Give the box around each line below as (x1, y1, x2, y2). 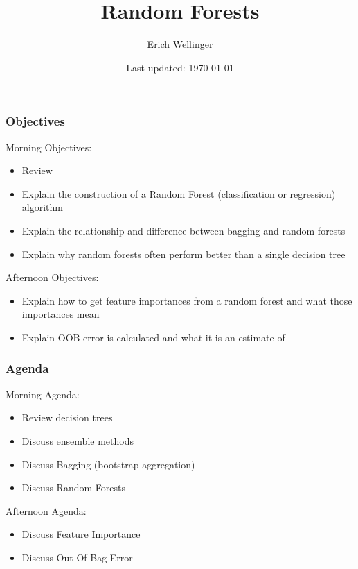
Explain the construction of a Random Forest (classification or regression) (21, 186, 336, 201)
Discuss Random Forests (21, 480, 125, 495)
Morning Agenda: (6, 387, 80, 401)
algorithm (21, 200, 63, 214)
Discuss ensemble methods (21, 433, 134, 448)
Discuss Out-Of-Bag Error (21, 550, 133, 564)
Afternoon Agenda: (6, 503, 87, 518)
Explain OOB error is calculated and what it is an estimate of (21, 330, 285, 344)
